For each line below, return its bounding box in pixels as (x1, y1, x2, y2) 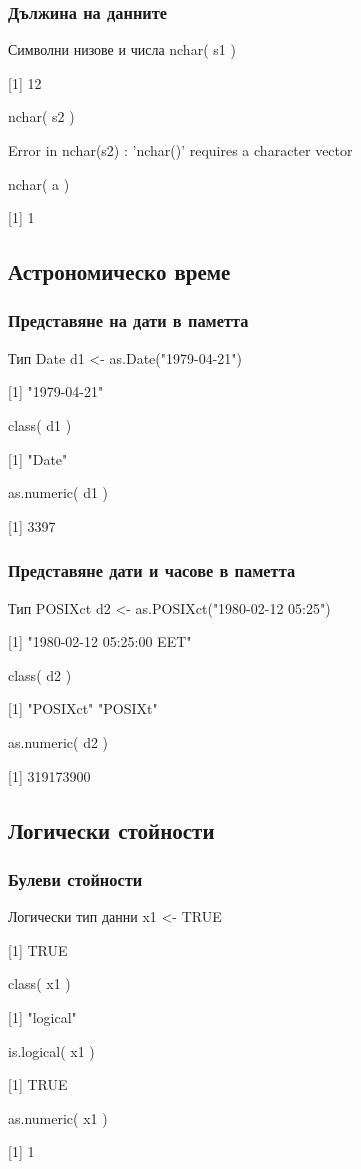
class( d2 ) (8, 664, 72, 685)
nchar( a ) (8, 173, 70, 194)
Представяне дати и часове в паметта (8, 558, 296, 583)
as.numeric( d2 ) (8, 731, 109, 752)
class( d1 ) (8, 414, 72, 435)
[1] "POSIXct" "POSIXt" (8, 698, 158, 719)
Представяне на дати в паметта (8, 308, 249, 333)
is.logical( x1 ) (8, 1040, 95, 1061)
